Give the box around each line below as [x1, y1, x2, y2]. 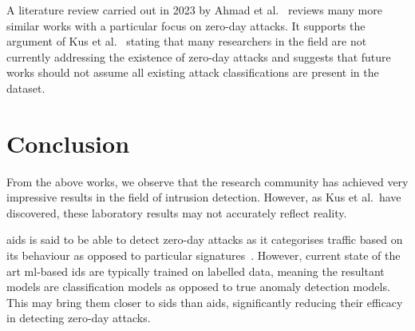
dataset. [6, 79, 45, 96]
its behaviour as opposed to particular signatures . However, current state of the [6, 247, 401, 264]
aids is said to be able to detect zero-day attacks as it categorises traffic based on [6, 231, 403, 248]
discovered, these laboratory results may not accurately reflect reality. [6, 204, 347, 221]
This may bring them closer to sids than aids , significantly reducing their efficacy [6, 293, 403, 310]
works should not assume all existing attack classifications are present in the [6, 64, 379, 81]
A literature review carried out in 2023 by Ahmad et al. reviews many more [6, 2, 382, 18]
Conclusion [6, 126, 130, 159]
